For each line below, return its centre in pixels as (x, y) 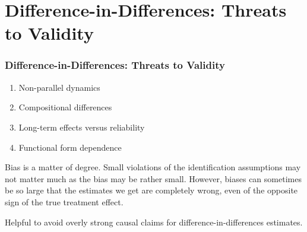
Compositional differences (65, 107)
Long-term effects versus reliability (82, 127)
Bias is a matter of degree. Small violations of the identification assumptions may (153, 167)
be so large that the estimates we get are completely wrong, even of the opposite (151, 190)
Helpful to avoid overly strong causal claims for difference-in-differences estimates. (154, 222)
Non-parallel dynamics (59, 87)
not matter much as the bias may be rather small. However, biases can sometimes (153, 178)
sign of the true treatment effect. (64, 201)
